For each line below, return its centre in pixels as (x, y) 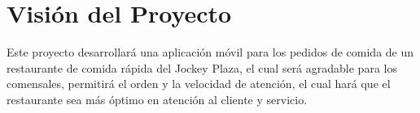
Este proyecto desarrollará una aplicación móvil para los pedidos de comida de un (210, 52)
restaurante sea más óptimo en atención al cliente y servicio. (157, 99)
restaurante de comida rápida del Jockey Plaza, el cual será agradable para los (202, 67)
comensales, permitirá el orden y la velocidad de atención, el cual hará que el (199, 84)
